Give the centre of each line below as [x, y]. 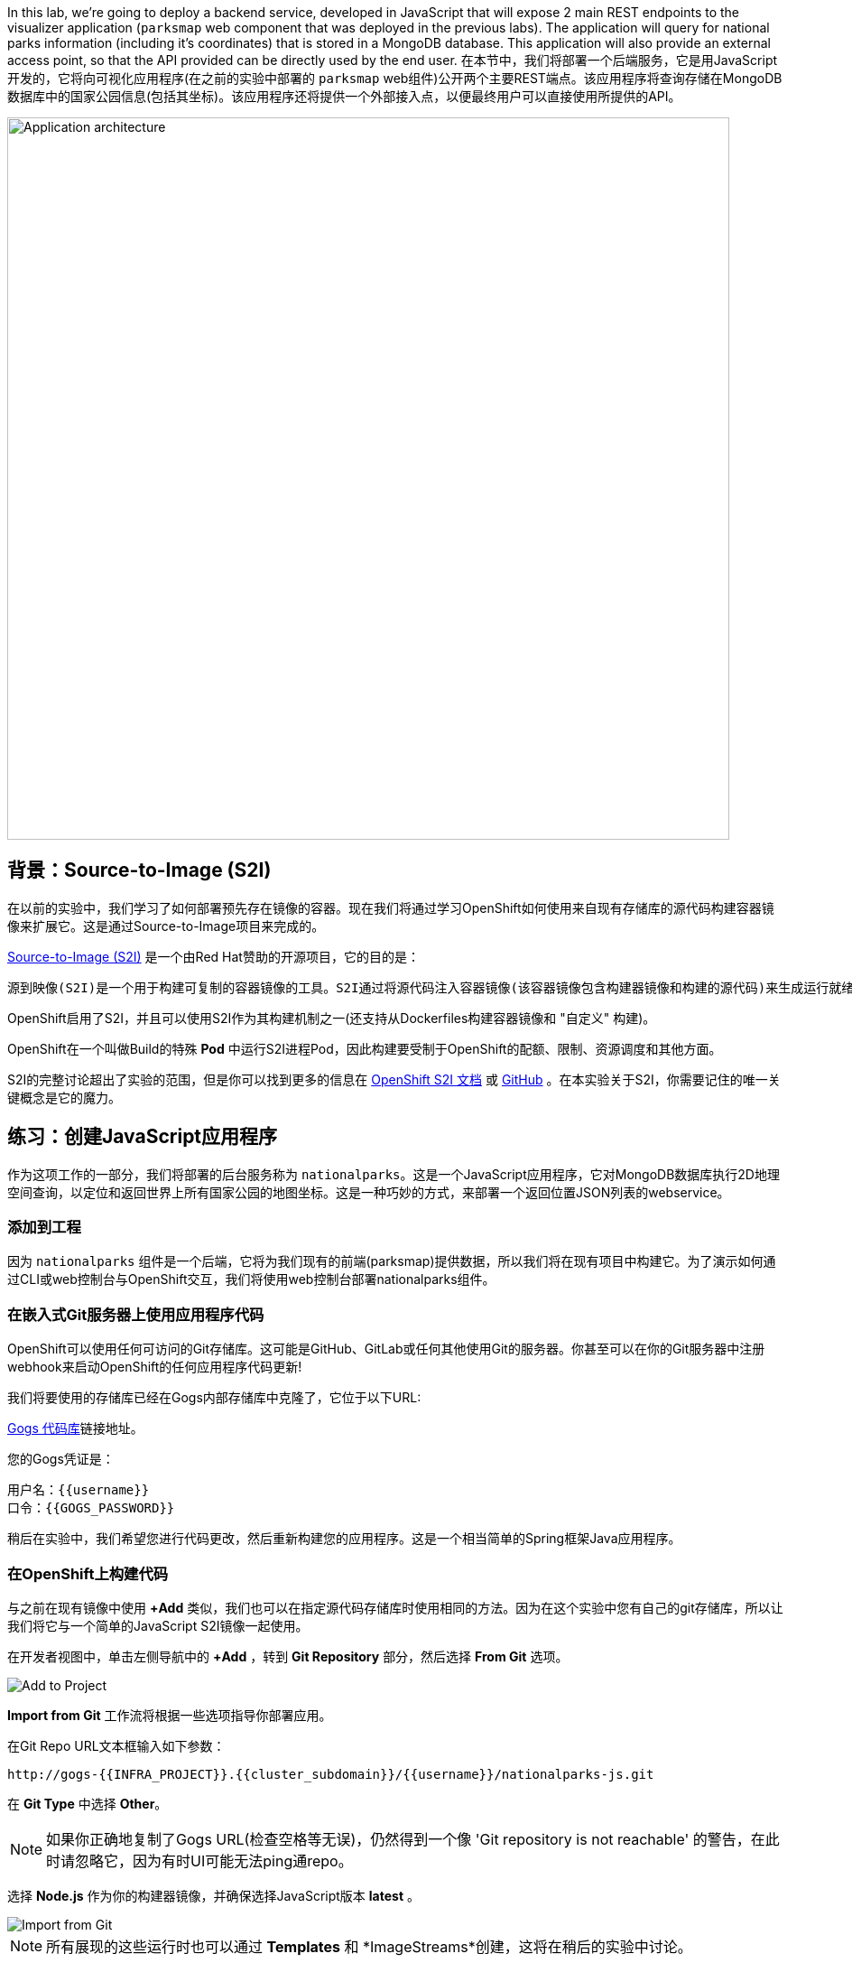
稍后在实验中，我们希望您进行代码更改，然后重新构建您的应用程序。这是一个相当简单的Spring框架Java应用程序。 [344, 1539]
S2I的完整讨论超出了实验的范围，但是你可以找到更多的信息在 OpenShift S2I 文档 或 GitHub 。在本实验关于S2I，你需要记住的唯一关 [394, 1079]
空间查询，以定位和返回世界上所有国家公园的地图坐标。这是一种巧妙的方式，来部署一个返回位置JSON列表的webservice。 [369, 1192]
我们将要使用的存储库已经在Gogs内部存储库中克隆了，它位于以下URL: [214, 1398]
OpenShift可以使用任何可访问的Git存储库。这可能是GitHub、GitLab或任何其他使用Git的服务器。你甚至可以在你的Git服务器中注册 [386, 1349]
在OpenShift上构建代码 [88, 1573]
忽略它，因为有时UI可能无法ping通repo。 [214, 1861]
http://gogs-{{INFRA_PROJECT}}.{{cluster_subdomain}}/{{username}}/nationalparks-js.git [331, 1774]
